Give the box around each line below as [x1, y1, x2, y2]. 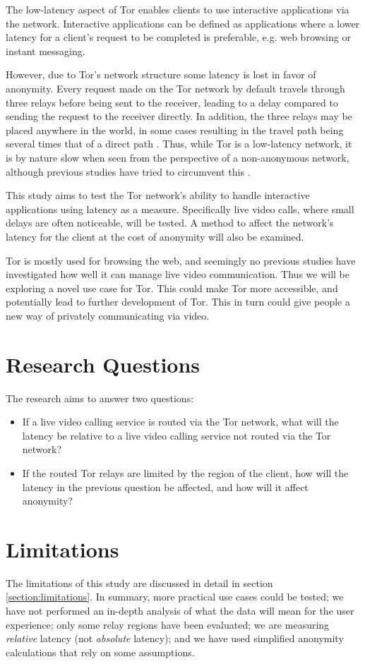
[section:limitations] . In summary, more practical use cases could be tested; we [6, 589, 344, 604]
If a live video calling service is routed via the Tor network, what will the [22, 414, 339, 429]
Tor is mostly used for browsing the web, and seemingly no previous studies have [6, 253, 356, 267]
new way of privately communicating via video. [6, 308, 210, 322]
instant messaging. [6, 43, 85, 58]
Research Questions [6, 349, 201, 378]
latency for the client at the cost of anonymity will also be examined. [6, 229, 304, 243]
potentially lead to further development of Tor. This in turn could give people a [6, 294, 350, 309]
